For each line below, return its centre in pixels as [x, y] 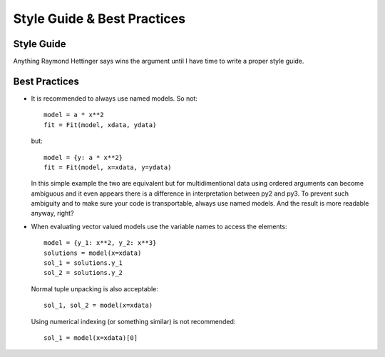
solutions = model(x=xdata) [93, 253]
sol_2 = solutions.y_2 [83, 273]
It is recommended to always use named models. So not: [114, 98]
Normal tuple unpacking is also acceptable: [94, 288]
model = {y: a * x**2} [83, 157]
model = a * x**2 [74, 115]
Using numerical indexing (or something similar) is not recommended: [133, 321]
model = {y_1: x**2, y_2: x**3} [100, 243]
